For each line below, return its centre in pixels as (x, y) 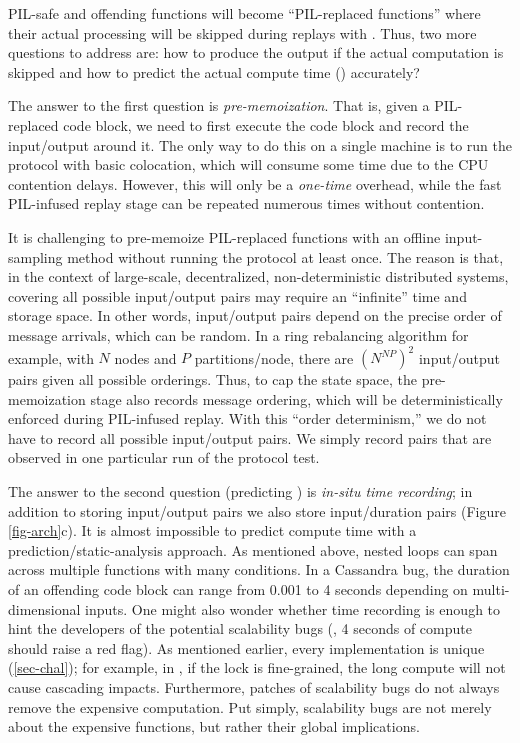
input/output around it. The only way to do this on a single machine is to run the (260, 144)
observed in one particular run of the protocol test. (164, 457)
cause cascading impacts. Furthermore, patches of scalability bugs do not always (254, 686)
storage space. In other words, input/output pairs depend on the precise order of (255, 315)
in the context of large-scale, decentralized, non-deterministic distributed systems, (258, 276)
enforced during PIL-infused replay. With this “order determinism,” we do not (247, 418)
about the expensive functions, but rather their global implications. (214, 726)
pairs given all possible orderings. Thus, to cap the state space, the (212, 379)
